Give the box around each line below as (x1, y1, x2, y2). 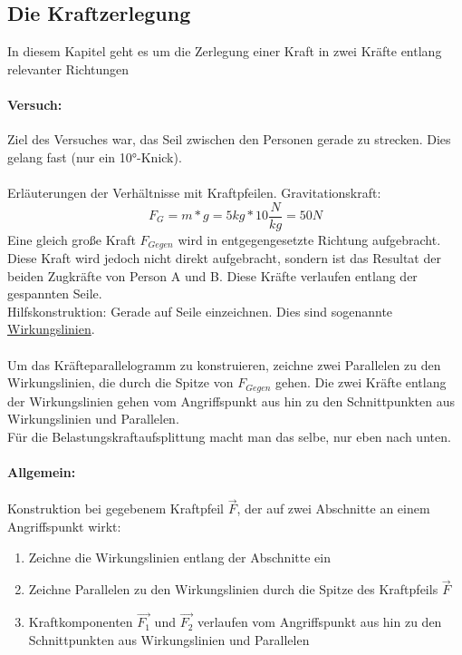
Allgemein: (7, 463, 76, 482)
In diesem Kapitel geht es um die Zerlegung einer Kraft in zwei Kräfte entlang (7, 42, 442, 61)
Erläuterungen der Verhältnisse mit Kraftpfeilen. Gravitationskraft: (7, 182, 381, 201)
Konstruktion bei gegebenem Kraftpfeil (7, 499, 224, 518)
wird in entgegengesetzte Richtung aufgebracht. (178, 230, 441, 249)
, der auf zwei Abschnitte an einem (236, 499, 430, 518)
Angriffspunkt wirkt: (7, 517, 121, 536)
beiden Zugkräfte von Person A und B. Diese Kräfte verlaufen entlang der (7, 266, 418, 285)
